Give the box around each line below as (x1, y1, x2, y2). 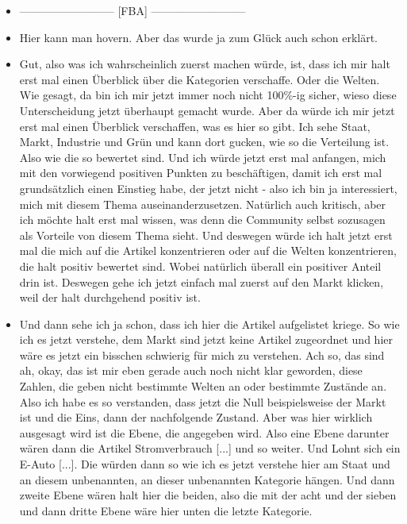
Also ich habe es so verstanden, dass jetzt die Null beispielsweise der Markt (19, 393, 386, 410)
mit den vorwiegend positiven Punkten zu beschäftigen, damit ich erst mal (19, 164, 382, 181)
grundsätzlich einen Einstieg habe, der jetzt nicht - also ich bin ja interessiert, (19, 179, 397, 196)
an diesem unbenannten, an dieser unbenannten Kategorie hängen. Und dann (19, 471, 395, 487)
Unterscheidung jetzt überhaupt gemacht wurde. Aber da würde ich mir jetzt (19, 102, 395, 118)
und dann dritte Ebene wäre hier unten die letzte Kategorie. (19, 502, 313, 518)
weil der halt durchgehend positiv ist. (19, 289, 201, 306)
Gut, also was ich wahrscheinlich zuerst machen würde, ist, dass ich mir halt (19, 56, 390, 72)
